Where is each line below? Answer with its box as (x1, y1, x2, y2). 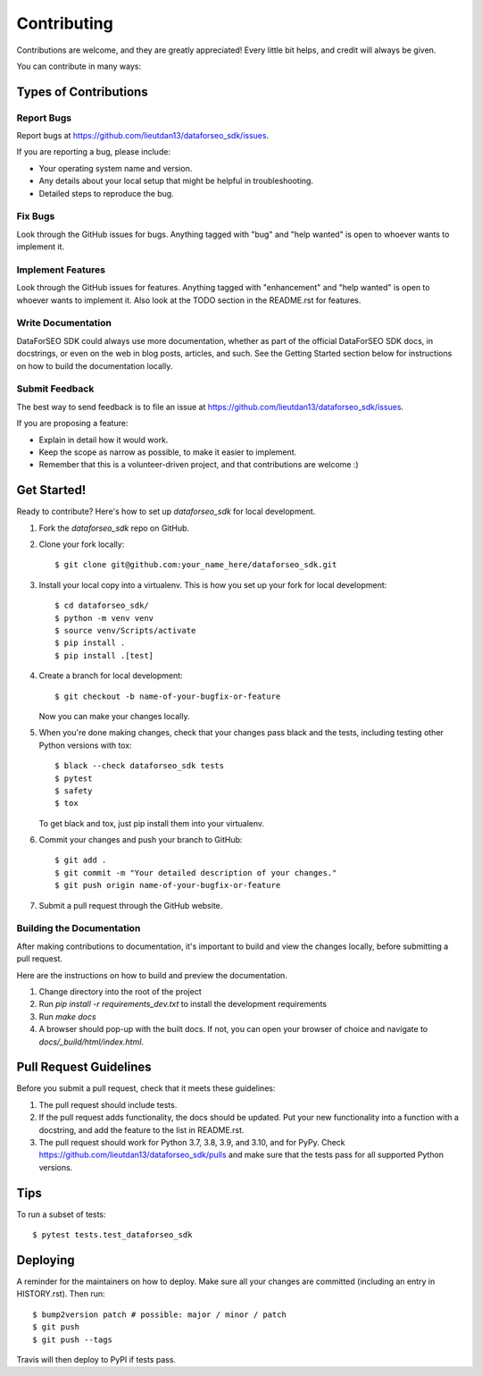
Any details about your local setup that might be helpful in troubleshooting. (38, 175, 314, 187)
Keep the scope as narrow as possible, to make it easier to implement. (38, 447, 297, 457)
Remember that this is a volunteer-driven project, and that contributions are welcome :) (38, 459, 359, 470)
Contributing (16, 13, 113, 33)
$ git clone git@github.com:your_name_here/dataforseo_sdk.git (54, 559, 337, 570)
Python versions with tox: (38, 740, 133, 751)
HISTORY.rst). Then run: (16, 1288, 105, 1299)
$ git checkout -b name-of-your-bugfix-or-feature (54, 691, 281, 701)
